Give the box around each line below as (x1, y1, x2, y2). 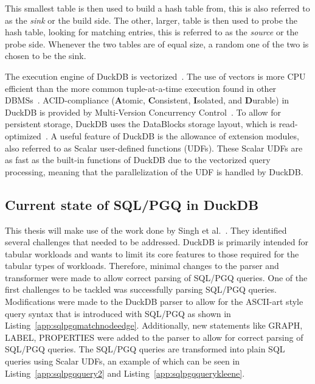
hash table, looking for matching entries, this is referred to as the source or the (5, 26, 299, 38)
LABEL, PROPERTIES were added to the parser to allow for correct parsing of (5, 330, 303, 343)
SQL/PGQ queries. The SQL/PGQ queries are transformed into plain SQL (5, 343, 285, 355)
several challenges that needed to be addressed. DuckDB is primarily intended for (5, 236, 308, 248)
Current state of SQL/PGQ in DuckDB (5, 195, 259, 214)
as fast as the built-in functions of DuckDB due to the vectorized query (5, 153, 271, 166)
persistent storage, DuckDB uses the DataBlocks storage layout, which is (5, 117, 276, 130)
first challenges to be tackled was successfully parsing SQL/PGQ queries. (5, 283, 277, 296)
